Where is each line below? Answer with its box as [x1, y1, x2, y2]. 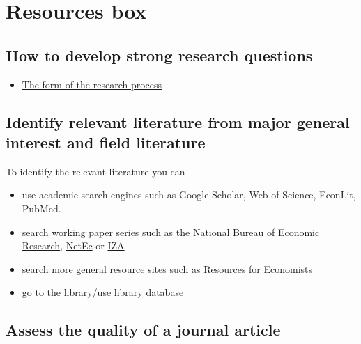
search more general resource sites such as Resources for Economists [22, 261, 313, 276]
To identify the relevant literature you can [6, 164, 185, 178]
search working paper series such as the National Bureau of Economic [22, 224, 320, 239]
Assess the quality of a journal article [6, 319, 281, 341]
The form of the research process [22, 77, 162, 91]
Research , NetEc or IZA [22, 238, 125, 253]
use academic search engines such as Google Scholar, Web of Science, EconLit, [22, 187, 356, 202]
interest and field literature [6, 131, 206, 153]
